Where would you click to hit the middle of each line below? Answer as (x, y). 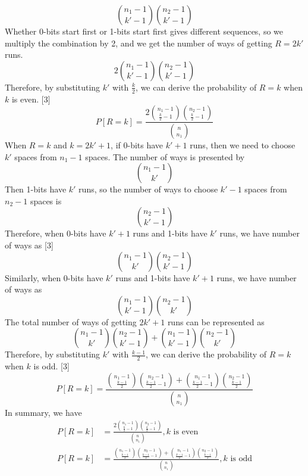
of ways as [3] (29, 245)
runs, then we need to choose (243, 145)
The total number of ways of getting (71, 321)
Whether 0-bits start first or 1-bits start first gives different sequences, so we (144, 31)
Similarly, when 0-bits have (54, 277)
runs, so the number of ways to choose (148, 189)
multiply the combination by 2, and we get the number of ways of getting (139, 43)
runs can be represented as (216, 321)
